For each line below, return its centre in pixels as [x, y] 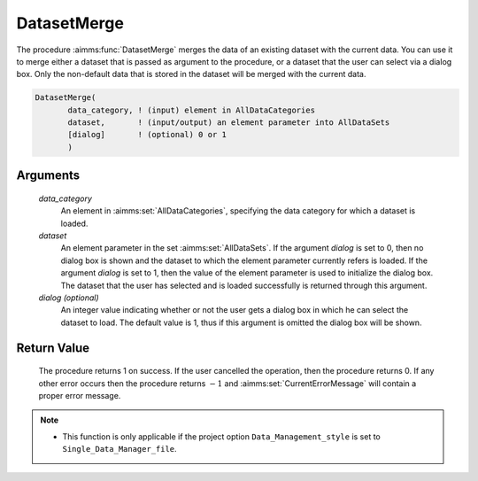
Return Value [53, 348]
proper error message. [80, 395]
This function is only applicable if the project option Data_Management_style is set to [221, 436]
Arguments [48, 176]
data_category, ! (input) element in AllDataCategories [192, 110]
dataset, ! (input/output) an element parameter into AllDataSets [229, 123]
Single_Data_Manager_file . [119, 449]
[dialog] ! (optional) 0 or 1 [147, 135]
